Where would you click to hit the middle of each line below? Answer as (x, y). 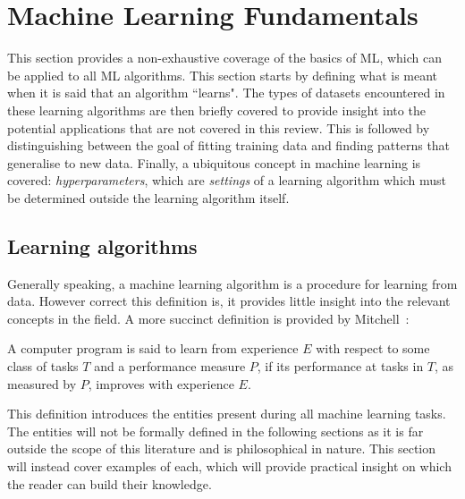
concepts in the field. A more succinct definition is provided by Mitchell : (208, 318)
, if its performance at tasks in (340, 366)
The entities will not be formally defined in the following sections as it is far (216, 431)
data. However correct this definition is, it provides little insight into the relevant (229, 301)
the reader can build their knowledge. (110, 483)
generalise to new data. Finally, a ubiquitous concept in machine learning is (214, 162)
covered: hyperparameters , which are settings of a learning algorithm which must (227, 180)
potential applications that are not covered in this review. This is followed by (219, 127)
